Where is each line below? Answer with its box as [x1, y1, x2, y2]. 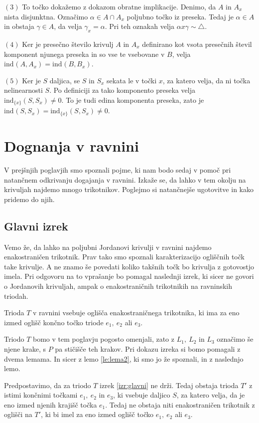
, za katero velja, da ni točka [162, 75, 251, 85]
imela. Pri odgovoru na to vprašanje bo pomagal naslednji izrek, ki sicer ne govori [4, 271, 254, 281]
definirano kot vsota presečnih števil [142, 38, 252, 49]
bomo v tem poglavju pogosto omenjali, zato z [33, 334, 174, 344]
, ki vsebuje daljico [113, 390, 170, 400]
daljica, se [49, 75, 80, 85]
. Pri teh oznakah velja [105, 21, 175, 31]
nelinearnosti [4, 85, 43, 95]
